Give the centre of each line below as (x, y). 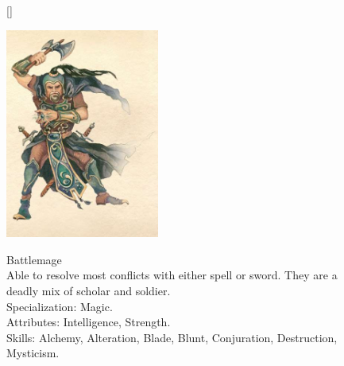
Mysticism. (33, 353)
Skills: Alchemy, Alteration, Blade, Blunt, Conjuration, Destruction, (172, 337)
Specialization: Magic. (60, 306)
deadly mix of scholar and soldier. (89, 290)
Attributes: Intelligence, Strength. (89, 322)
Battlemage (34, 259)
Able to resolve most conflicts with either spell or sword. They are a (172, 275)
